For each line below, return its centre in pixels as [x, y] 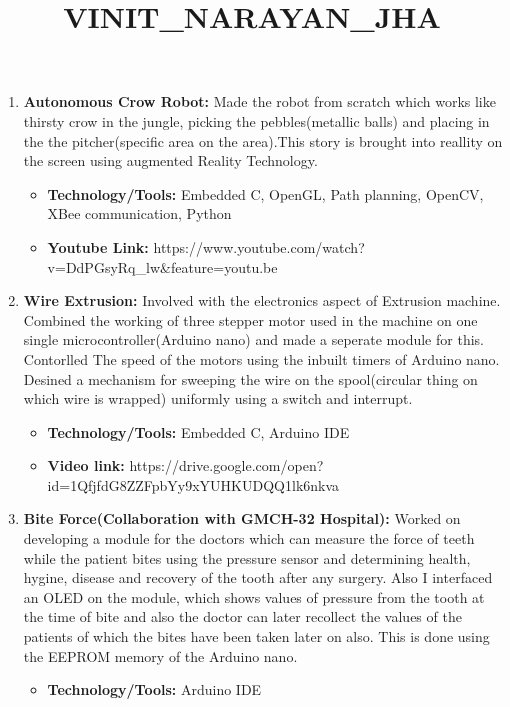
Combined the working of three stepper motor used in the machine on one [250, 319]
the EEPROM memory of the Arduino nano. [160, 655]
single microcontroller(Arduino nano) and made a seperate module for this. [253, 339]
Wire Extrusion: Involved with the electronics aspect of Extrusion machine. [262, 300]
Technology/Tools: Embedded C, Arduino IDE [198, 431]
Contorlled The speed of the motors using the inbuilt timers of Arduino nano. [261, 358]
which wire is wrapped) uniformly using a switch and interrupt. [218, 398]
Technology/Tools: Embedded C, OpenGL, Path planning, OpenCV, [265, 193]
